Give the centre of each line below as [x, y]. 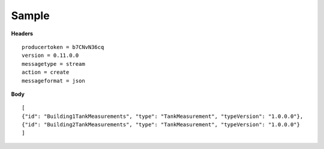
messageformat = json [53, 80]
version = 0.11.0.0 [50, 56]
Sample [31, 16]
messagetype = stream [53, 64]
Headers [22, 34]
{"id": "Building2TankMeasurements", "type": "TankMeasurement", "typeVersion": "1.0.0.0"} [161, 125]
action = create [46, 72]
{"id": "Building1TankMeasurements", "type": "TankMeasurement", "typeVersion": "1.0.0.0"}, [163, 116]
